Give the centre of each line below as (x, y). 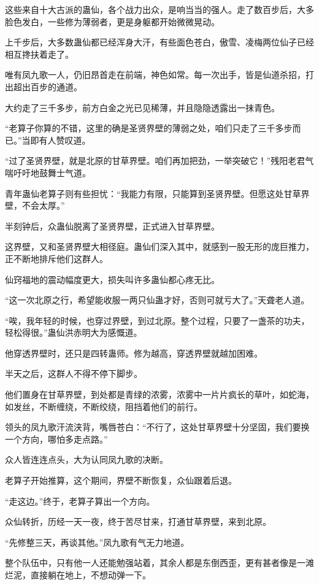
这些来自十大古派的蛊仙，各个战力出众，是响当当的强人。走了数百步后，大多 (159, 9)
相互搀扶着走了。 (39, 54)
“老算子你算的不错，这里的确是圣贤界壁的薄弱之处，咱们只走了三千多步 (149, 128)
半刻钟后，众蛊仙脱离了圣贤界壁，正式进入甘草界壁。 (112, 226)
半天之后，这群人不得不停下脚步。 (74, 374)
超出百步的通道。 (48, 86)
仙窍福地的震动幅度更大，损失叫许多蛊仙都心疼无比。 (112, 279)
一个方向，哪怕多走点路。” (56, 439)
